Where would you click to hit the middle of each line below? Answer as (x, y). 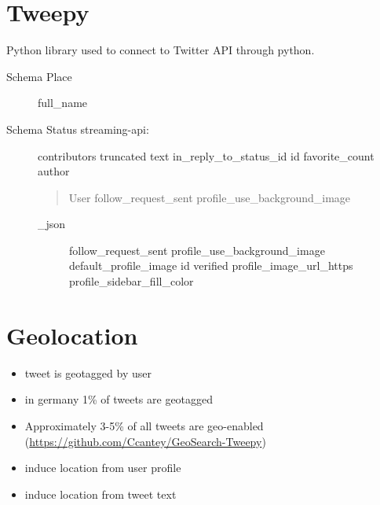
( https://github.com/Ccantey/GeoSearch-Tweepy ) (145, 441)
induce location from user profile (103, 468)
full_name (63, 103)
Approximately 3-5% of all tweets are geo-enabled (144, 425)
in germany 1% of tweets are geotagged (119, 399)
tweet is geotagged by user (88, 372)
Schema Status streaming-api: (78, 129)
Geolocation (72, 335)
